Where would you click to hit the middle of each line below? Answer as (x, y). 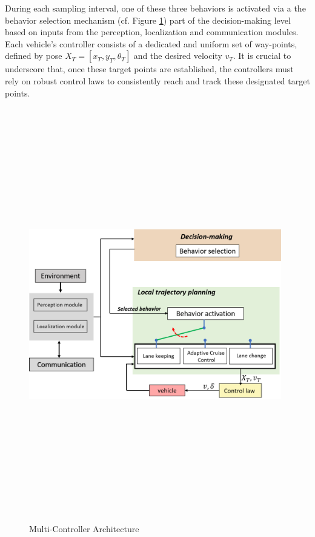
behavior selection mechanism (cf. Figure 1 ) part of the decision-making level (148, 20)
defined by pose (34, 56)
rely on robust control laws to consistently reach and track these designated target (157, 80)
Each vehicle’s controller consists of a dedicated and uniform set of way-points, (151, 43)
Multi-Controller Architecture (84, 529)
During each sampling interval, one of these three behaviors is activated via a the (155, 8)
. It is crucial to (262, 56)
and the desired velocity (178, 56)
